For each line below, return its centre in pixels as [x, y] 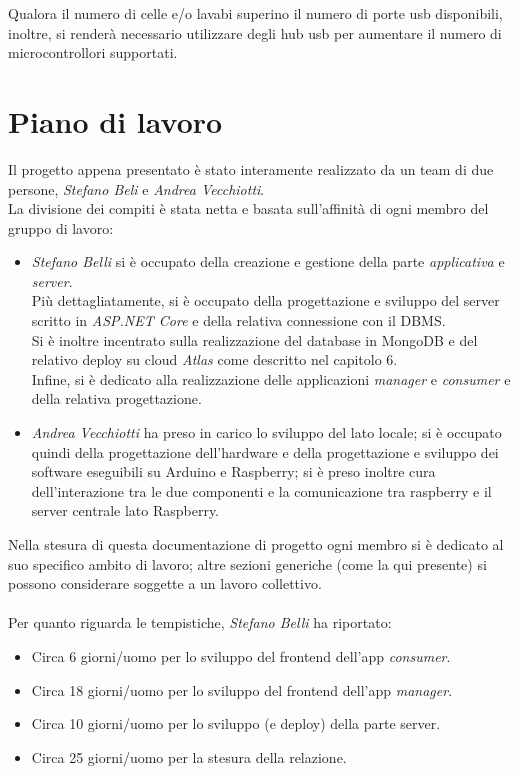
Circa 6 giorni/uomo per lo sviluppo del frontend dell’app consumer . [241, 655]
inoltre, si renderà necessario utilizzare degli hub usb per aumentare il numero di [255, 32]
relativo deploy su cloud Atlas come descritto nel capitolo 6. [214, 359]
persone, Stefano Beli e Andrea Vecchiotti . [136, 188]
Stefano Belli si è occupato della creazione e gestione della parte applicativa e [268, 261]
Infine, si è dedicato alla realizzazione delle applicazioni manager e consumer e [271, 378]
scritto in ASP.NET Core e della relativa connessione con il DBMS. [238, 320]
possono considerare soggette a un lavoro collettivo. [165, 583]
